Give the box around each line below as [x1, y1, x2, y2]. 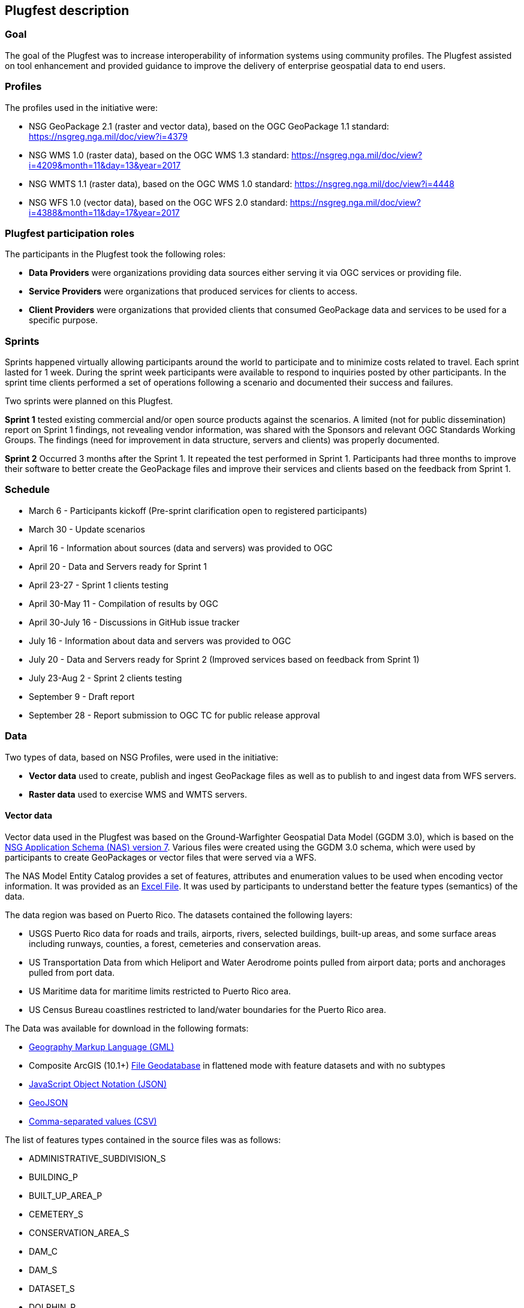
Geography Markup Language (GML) [29, 1041, 174, 1052]
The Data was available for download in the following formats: [5, 1023, 249, 1033]
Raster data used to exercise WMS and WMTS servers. [29, 789, 247, 799]
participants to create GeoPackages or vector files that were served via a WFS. [5, 852, 317, 862]
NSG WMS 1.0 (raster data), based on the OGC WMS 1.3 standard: [29, 149, 289, 160]
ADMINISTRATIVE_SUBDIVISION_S [29, 1153, 166, 1163]
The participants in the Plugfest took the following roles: [5, 249, 225, 260]
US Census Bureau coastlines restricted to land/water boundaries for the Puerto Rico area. [29, 1004, 386, 1015]
